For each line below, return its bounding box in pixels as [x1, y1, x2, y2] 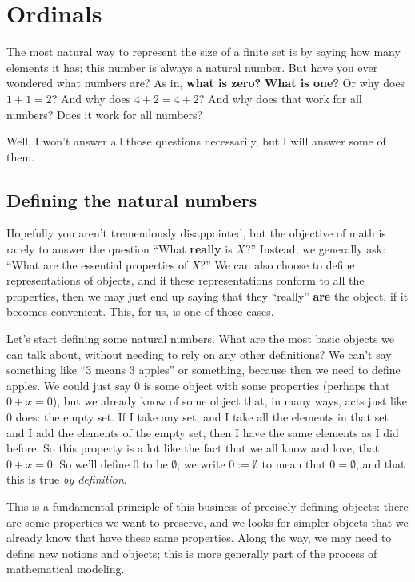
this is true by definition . [6, 471, 127, 488]
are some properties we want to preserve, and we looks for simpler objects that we [6, 513, 409, 530]
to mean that [261, 455, 326, 472]
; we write [177, 455, 225, 472]
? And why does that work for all [198, 90, 362, 106]
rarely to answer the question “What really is [6, 241, 233, 257]
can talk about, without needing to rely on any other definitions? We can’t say [6, 345, 392, 362]
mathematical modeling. [6, 560, 125, 577]
